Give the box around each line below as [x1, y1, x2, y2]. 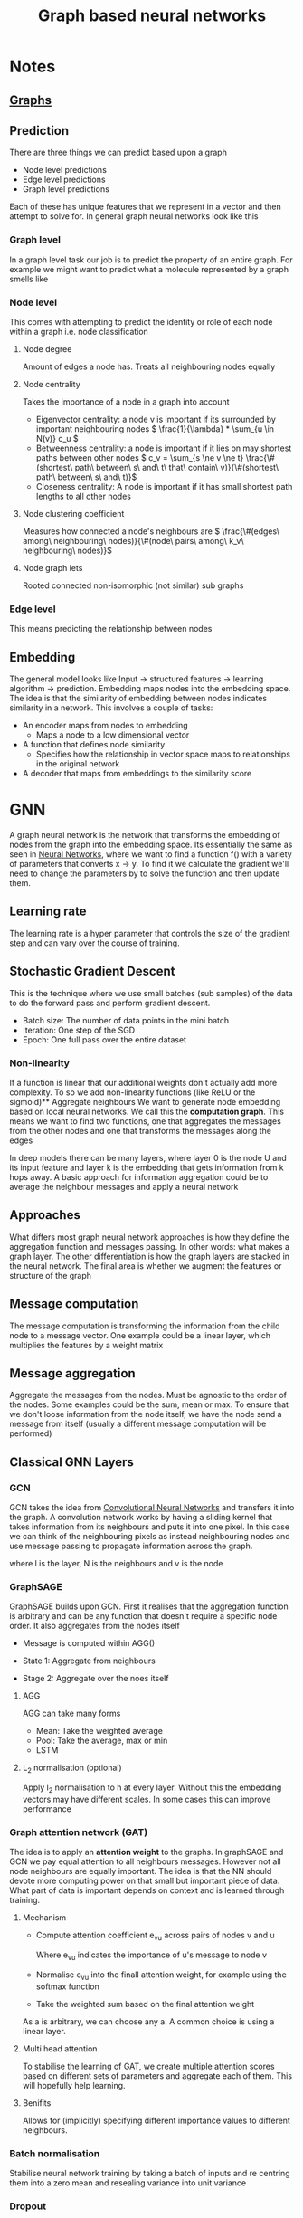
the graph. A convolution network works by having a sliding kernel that [9, 1512, 273, 1523]
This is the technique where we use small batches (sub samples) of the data [9, 987, 294, 998]
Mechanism [22, 1912, 67, 1923]
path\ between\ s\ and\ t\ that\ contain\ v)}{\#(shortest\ [74, 462, 279, 472]
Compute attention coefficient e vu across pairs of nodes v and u [35, 1929, 275, 1943]
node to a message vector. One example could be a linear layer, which [9, 1329, 271, 1340]
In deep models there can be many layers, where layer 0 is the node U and [9, 1152, 287, 1163]
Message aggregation [9, 1366, 136, 1381]
